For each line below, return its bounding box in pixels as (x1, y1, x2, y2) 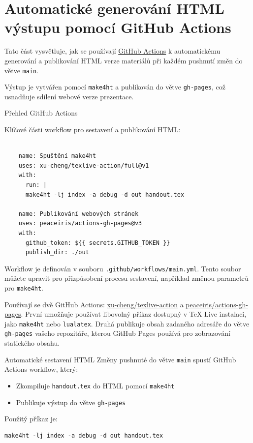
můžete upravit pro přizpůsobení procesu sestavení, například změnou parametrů (4, 273, 249, 283)
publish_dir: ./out (25, 249, 89, 256)
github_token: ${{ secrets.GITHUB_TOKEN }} (25, 239, 170, 246)
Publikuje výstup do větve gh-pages (16, 397, 126, 407)
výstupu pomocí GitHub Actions (4, 17, 231, 37)
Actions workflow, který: (4, 364, 78, 374)
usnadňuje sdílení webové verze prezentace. (4, 91, 134, 101)
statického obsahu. (4, 338, 60, 348)
